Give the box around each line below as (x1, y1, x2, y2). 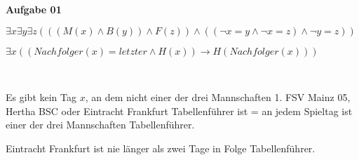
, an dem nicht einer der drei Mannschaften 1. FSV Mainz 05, (85, 90, 351, 105)
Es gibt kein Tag (6, 90, 76, 105)
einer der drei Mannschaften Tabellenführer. (6, 117, 195, 132)
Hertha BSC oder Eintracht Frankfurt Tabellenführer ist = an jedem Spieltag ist (6, 103, 353, 118)
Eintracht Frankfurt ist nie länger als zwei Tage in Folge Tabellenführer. (6, 140, 316, 155)
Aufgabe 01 (6, 2, 62, 16)
